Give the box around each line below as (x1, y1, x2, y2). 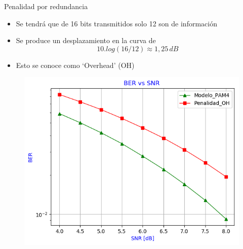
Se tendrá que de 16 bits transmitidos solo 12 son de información (16, 18, 217, 28)
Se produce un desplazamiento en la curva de (16, 35, 156, 46)
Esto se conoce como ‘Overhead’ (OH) (16, 59, 135, 70)
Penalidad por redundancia (4, 1, 88, 11)
